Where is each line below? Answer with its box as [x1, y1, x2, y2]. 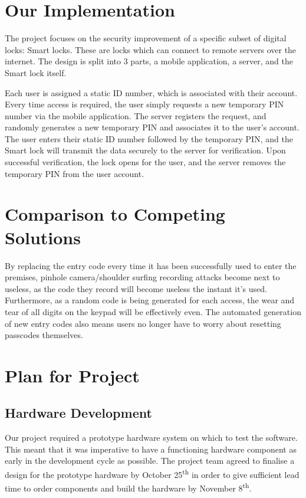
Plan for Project [5, 363, 140, 387]
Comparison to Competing [5, 202, 225, 226]
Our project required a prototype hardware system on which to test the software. [5, 431, 298, 444]
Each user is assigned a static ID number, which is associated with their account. [5, 86, 298, 99]
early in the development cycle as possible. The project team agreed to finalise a [5, 454, 295, 467]
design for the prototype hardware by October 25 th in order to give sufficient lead [5, 467, 300, 480]
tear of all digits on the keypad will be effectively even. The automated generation [5, 305, 301, 317]
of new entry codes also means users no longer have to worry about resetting [5, 317, 281, 329]
